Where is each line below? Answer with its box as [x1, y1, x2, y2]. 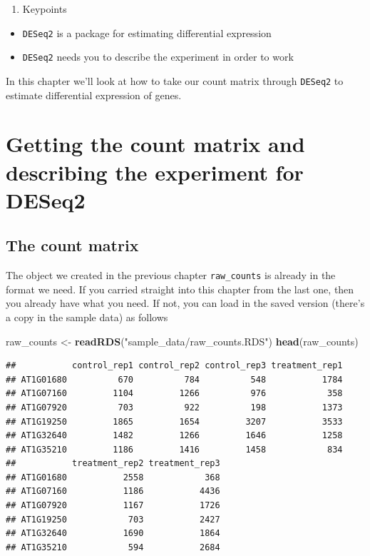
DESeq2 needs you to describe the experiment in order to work [22, 49, 294, 64]
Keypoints [22, 1, 67, 16]
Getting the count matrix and [6, 129, 305, 158]
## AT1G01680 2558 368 [6, 472, 220, 482]
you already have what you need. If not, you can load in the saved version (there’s [6, 295, 365, 310]
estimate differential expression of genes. [6, 87, 182, 102]
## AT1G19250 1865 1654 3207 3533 [6, 416, 343, 427]
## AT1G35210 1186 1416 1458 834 [6, 444, 343, 455]
